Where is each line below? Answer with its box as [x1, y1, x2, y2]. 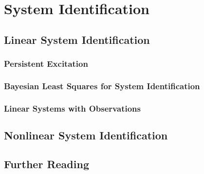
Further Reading [4, 156, 89, 171]
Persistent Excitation [4, 58, 88, 70]
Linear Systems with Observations [4, 102, 141, 114]
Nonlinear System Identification [4, 128, 168, 143]
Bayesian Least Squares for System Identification [4, 79, 200, 92]
